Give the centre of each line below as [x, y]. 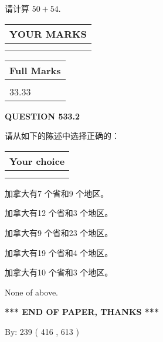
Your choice [37, 161]
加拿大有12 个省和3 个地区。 [59, 213]
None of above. [31, 292]
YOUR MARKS [48, 34]
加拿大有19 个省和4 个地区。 [59, 252]
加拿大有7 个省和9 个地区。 [57, 193]
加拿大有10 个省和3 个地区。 [59, 272]
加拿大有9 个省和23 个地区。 [59, 232]
